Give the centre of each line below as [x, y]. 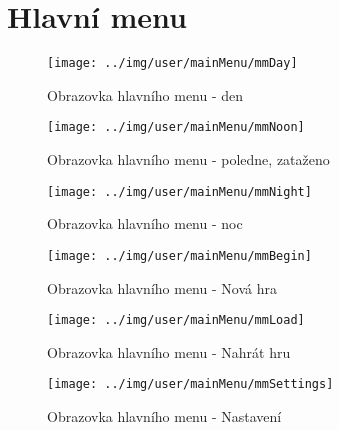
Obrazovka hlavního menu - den [145, 94]
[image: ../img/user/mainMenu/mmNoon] [176, 127]
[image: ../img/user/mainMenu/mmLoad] [176, 320]
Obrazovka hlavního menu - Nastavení [164, 416]
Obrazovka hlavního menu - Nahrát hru [169, 351]
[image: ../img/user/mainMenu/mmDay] [172, 63]
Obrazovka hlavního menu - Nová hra [162, 287]
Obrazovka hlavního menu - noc [145, 223]
